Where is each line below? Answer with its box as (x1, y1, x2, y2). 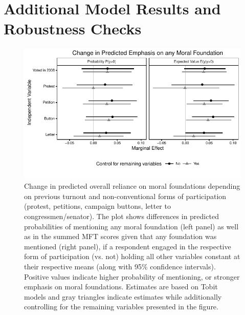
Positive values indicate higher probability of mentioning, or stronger (24, 271, 240, 282)
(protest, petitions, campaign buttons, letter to (24, 201, 171, 211)
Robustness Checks (4, 18, 142, 39)
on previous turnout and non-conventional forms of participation (24, 190, 227, 201)
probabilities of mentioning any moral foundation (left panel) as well (24, 221, 239, 231)
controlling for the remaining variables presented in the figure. (24, 301, 218, 312)
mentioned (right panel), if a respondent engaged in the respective (24, 241, 231, 251)
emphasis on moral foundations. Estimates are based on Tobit (24, 281, 218, 292)
